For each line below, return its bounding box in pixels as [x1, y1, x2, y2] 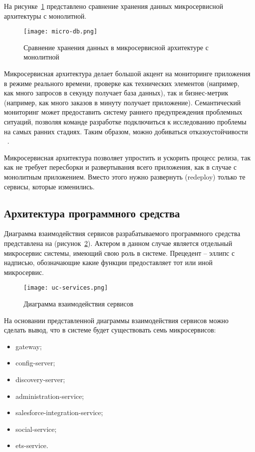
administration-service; [15, 391, 84, 401]
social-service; [15, 423, 57, 434]
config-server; [15, 358, 55, 368]
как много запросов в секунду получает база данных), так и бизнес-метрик [4, 88, 229, 98]
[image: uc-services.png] [24, 284, 108, 292]
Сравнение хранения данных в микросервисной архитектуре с [24, 42, 209, 52]
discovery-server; [15, 374, 65, 384]
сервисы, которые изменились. [4, 181, 95, 191]
